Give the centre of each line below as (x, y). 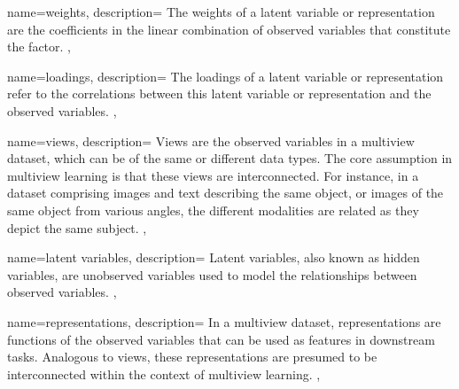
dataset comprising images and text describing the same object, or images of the (226, 193)
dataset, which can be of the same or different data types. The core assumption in (230, 158)
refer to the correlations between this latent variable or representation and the (219, 93)
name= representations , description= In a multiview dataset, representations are (224, 321)
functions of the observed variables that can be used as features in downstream (221, 339)
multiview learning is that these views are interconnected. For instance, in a (213, 175)
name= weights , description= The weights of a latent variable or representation (221, 12)
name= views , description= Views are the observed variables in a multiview (211, 140)
